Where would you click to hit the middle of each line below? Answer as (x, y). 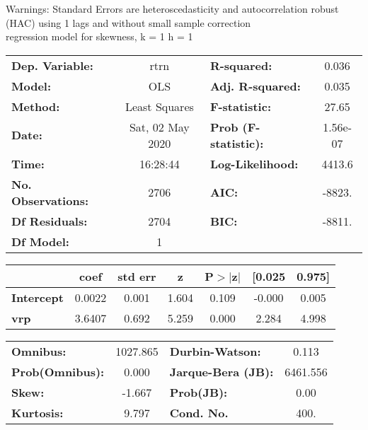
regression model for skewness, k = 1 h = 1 (99, 36)
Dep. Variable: (52, 65)
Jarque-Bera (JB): (222, 371)
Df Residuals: (50, 221)
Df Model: (40, 241)
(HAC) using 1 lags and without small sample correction (128, 22)
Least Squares (159, 106)
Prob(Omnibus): (58, 371)
